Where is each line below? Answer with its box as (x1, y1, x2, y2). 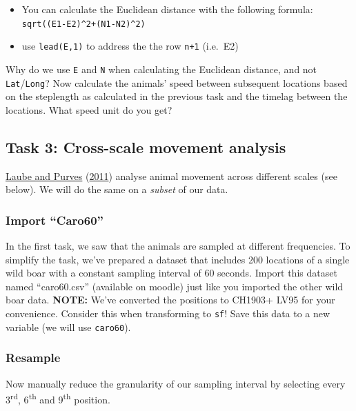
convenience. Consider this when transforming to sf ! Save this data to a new (6, 305, 330, 320)
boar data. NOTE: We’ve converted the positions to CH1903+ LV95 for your (6, 292, 335, 307)
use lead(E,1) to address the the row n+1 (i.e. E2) (21, 39, 239, 53)
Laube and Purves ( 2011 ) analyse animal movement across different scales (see (6, 168, 337, 183)
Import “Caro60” (6, 211, 103, 228)
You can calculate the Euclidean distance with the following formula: (21, 2, 313, 16)
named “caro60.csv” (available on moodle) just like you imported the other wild (6, 279, 344, 293)
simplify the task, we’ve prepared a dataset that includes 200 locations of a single (6, 252, 350, 266)
